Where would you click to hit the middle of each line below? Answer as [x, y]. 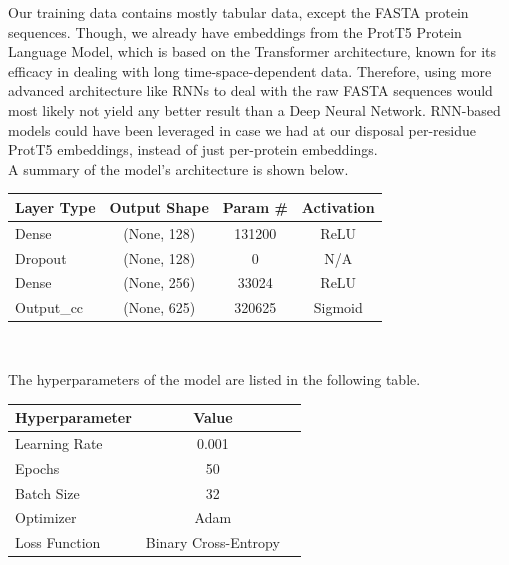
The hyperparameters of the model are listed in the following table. [214, 378]
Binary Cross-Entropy [212, 542]
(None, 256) [159, 282]
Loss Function [58, 542]
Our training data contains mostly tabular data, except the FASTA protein [238, 12]
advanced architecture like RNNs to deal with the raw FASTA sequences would [250, 90]
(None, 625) [159, 307]
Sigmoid [338, 307]
